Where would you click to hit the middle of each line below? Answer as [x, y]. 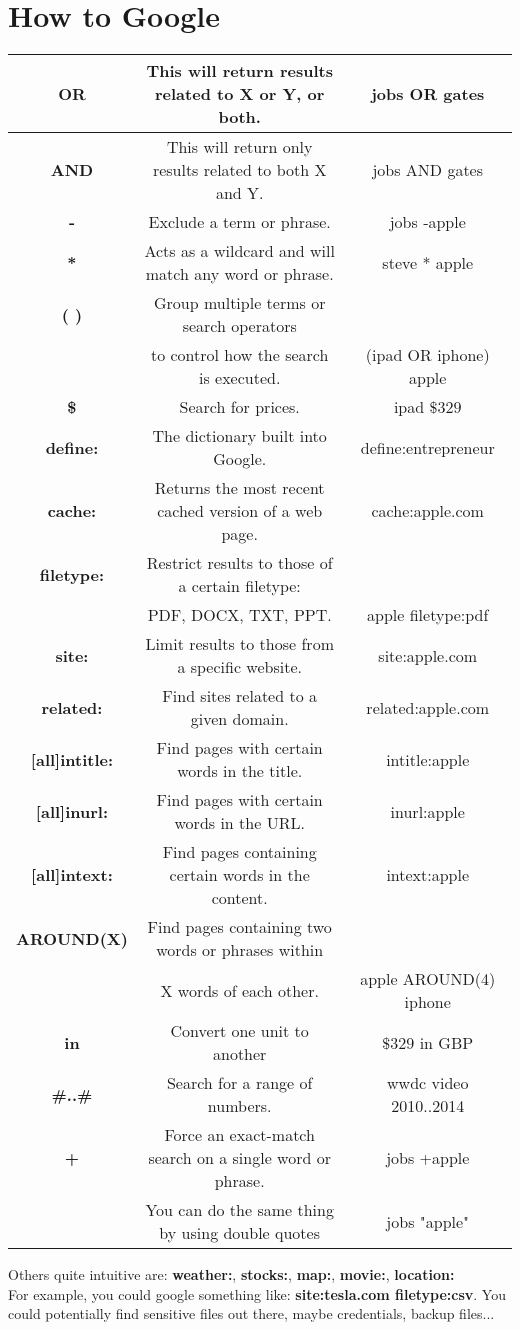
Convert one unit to [239, 1031]
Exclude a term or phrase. [239, 222]
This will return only [239, 147]
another [239, 1054]
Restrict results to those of [239, 563]
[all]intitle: [72, 759]
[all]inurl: [72, 811]
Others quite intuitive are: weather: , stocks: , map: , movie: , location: [231, 1274]
